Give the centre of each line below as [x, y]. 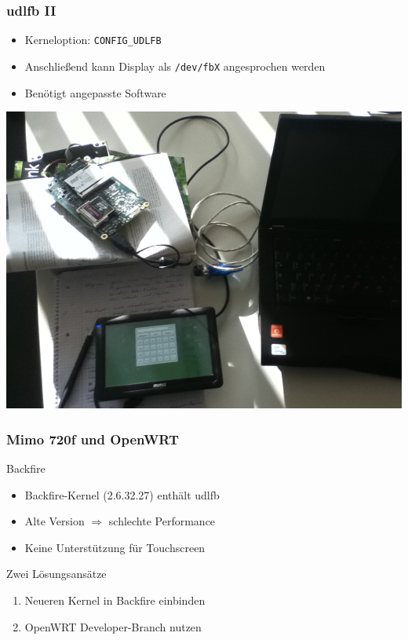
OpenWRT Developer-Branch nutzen [113, 626]
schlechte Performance [162, 521]
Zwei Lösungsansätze [56, 574]
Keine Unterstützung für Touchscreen [115, 547]
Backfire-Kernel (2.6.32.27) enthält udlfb [122, 494]
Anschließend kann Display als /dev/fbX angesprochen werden [175, 66]
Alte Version [55, 521]
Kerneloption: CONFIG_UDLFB [93, 40]
